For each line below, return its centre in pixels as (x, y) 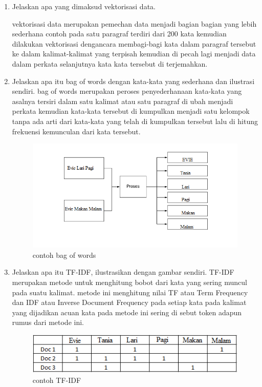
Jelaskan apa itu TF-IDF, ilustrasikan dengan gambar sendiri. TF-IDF (123, 272)
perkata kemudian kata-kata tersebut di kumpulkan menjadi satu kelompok (131, 111)
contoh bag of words (64, 254)
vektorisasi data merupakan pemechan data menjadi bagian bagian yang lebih (134, 23)
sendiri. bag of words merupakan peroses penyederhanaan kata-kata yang (127, 91)
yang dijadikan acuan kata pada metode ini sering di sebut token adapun (127, 312)
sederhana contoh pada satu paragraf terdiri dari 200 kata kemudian (119, 34)
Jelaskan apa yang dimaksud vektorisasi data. (84, 6)
